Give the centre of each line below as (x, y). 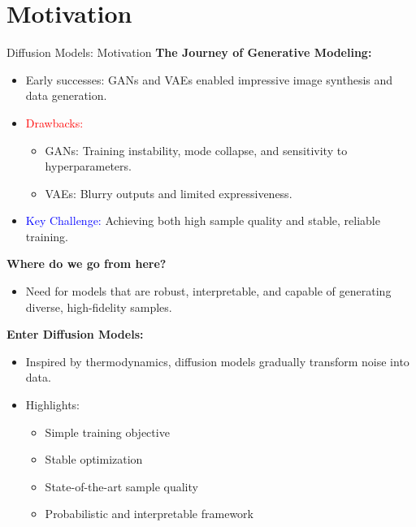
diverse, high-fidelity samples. (99, 307)
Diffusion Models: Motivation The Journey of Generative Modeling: (189, 52)
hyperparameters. (88, 166)
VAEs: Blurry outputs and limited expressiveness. (169, 193)
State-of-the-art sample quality (121, 486)
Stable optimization (94, 459)
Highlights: (53, 405)
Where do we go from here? (87, 263)
